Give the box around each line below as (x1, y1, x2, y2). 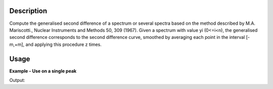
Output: (9, 77, 25, 83)
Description (9, 7, 48, 15)
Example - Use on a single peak (9, 68, 77, 74)
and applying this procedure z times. (25, 41, 102, 48)
